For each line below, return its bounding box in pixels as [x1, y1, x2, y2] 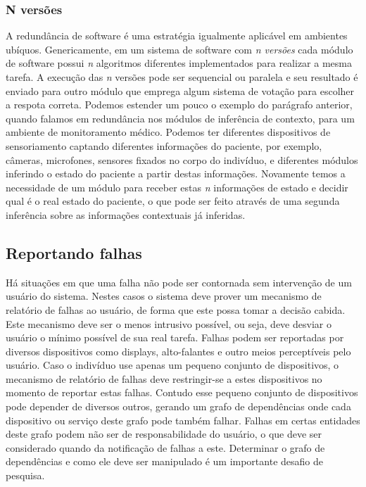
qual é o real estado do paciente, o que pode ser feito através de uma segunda [6, 194, 340, 208]
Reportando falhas [6, 241, 142, 263]
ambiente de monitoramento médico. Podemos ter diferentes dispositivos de [6, 125, 331, 139]
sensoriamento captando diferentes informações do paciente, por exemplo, [6, 138, 322, 153]
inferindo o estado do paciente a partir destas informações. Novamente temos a [6, 166, 346, 181]
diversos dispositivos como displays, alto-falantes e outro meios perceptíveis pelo [6, 343, 351, 358]
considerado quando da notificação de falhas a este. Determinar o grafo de [6, 440, 325, 455]
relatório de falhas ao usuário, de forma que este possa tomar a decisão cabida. [6, 302, 346, 317]
